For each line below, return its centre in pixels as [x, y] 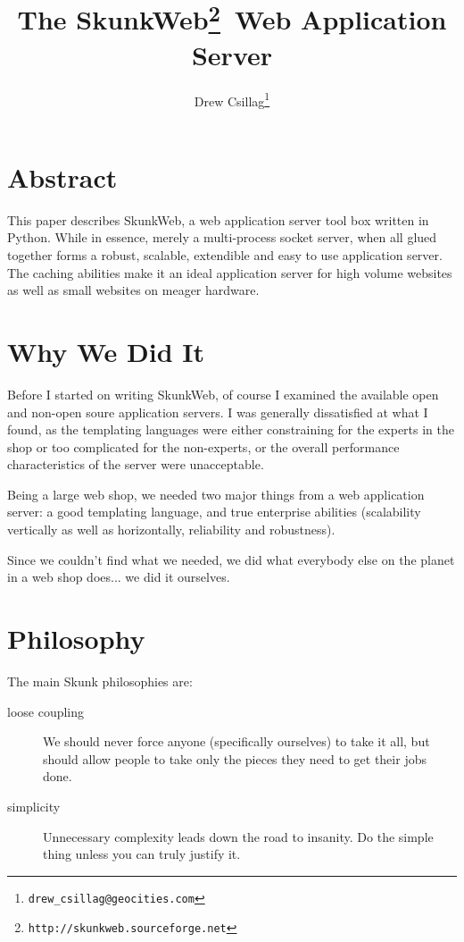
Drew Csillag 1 [232, 99]
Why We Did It [106, 351]
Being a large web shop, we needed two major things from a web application [216, 494]
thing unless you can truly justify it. [142, 854]
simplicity [34, 806]
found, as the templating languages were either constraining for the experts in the [231, 429]
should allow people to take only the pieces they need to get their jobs [235, 758]
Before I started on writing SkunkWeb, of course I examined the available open [223, 394]
